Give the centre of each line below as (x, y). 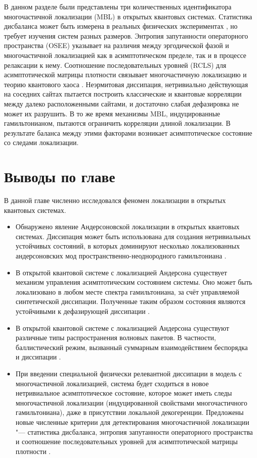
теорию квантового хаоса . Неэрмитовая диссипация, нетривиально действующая (126, 84)
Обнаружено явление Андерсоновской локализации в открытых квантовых (128, 227)
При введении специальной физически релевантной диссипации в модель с (129, 373)
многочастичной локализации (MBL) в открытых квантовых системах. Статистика (128, 16)
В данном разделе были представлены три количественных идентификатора (118, 6)
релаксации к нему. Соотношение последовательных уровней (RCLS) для (115, 65)
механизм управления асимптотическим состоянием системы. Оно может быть (134, 282)
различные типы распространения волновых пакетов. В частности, (116, 337)
